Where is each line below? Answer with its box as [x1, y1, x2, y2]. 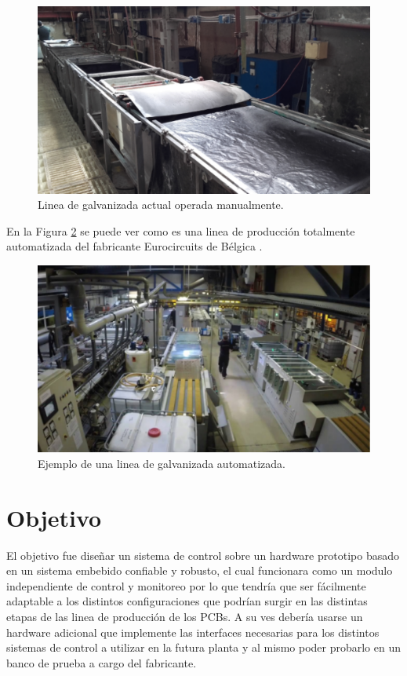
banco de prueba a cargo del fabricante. [6, 654, 197, 671]
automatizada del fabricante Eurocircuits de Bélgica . [6, 238, 263, 254]
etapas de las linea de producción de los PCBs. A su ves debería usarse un [6, 608, 363, 625]
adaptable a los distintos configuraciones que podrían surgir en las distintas [6, 593, 368, 609]
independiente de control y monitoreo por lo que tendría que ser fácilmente [6, 577, 366, 594]
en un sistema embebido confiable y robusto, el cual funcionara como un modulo [6, 562, 393, 579]
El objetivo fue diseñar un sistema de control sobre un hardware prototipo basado [6, 546, 399, 563]
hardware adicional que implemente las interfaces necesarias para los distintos [6, 623, 380, 640]
